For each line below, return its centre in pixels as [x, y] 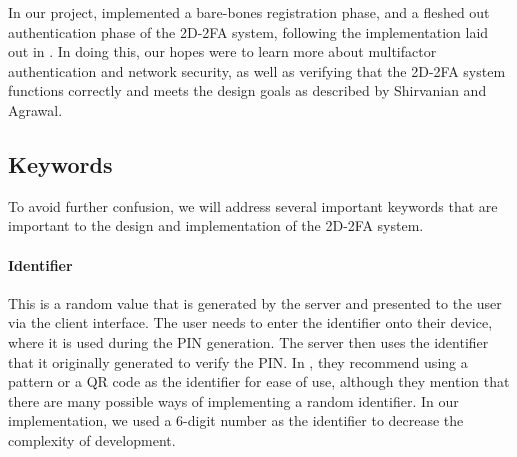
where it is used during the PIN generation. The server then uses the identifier [248, 341]
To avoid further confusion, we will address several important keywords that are [253, 205]
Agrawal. [35, 109]
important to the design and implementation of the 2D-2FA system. [216, 225]
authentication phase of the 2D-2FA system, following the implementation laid [248, 31]
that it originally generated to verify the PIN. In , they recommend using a [238, 361]
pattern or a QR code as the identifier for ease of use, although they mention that [259, 381]
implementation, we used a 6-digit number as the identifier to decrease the [236, 420]
